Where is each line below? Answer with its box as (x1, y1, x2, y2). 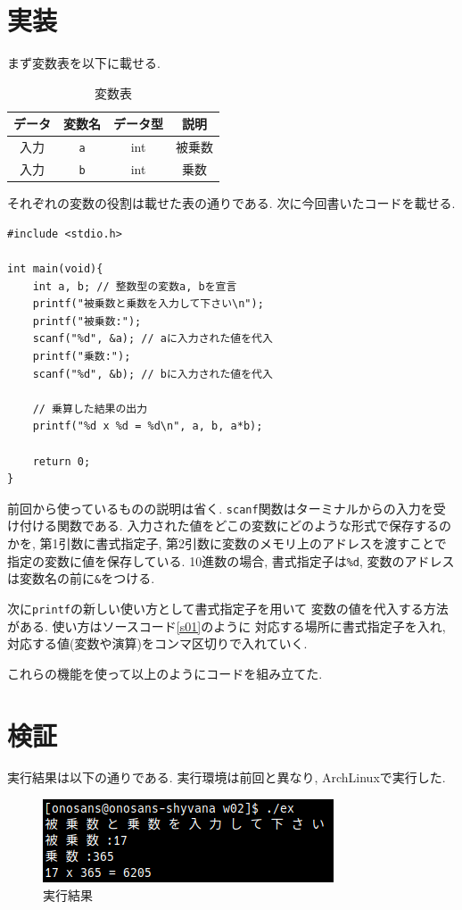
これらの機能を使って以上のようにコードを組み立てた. (7, 664, 323, 682)
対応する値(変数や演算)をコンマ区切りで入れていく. (7, 634, 308, 653)
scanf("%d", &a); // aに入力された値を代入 (32, 332, 273, 346)
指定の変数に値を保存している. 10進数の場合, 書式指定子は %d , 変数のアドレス (7, 551, 455, 570)
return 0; (32, 455, 91, 468)
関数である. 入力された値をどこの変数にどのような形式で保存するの (56, 516, 451, 535)
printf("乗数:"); (32, 349, 131, 363)
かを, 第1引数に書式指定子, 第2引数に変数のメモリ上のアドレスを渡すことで (7, 533, 447, 552)
